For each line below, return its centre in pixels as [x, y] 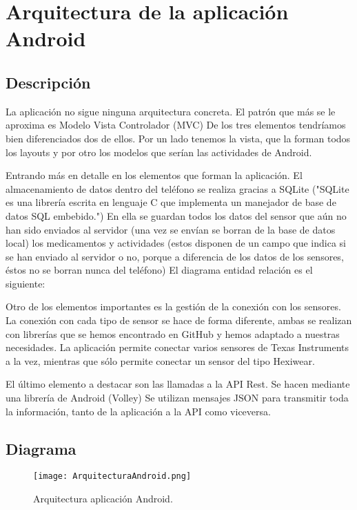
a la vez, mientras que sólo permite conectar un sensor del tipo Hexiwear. [160, 360]
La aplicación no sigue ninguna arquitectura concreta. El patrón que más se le [171, 111]
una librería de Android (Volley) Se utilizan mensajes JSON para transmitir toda [177, 398]
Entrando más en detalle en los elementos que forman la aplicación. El [154, 175]
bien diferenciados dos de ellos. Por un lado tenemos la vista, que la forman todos [178, 138]
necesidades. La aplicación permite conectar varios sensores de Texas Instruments [177, 347]
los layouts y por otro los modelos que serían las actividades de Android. [159, 152]
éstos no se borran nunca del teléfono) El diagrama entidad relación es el [159, 270]
